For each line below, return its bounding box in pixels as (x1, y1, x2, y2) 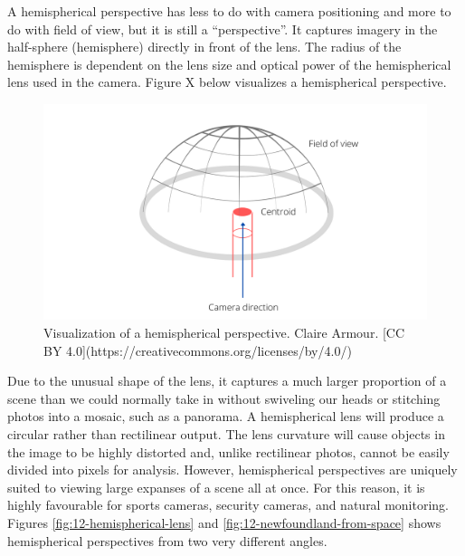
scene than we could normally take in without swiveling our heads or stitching (7, 388, 441, 407)
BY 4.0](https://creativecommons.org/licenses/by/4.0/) (43, 340, 352, 359)
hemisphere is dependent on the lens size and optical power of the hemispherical (7, 54, 451, 73)
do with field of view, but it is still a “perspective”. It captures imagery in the (7, 19, 438, 38)
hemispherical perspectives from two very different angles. (7, 531, 327, 550)
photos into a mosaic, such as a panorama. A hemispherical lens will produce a (7, 407, 444, 426)
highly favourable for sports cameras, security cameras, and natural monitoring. (7, 495, 450, 514)
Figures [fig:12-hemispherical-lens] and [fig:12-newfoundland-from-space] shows (7, 513, 441, 532)
